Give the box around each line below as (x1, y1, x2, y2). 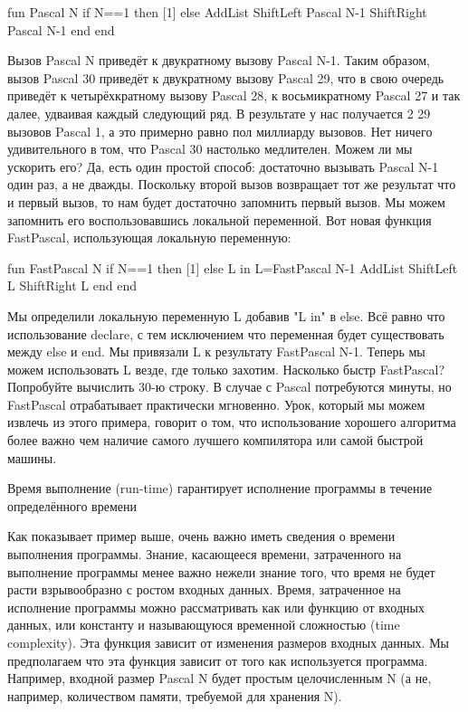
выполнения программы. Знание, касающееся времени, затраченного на (7, 545, 402, 564)
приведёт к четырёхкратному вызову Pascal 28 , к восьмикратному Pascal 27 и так (7, 86, 461, 105)
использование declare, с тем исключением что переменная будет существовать (7, 324, 444, 343)
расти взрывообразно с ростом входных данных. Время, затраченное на (7, 580, 401, 599)
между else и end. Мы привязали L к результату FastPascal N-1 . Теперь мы (7, 342, 425, 361)
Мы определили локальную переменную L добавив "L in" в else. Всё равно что (7, 306, 445, 325)
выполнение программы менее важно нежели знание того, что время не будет (7, 562, 435, 581)
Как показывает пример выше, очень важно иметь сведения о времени (7, 527, 396, 546)
